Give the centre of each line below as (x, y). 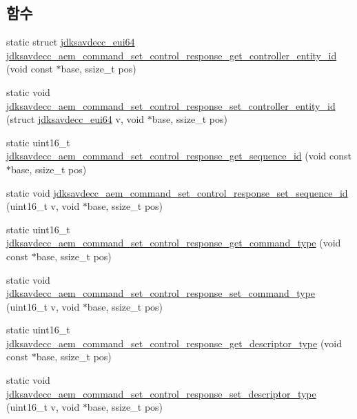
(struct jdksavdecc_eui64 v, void (75, 119)
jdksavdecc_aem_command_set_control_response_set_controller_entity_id (171, 105)
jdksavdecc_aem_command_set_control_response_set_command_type (161, 293)
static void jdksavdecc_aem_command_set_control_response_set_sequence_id (177, 192)
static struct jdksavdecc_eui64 (71, 42)
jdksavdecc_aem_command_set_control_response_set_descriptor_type (161, 393)
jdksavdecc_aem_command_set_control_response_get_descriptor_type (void (174, 343)
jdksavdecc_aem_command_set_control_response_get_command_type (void (174, 243)
